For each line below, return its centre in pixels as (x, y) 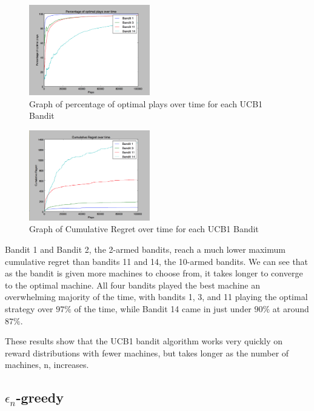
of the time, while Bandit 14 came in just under (163, 309)
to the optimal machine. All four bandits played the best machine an (132, 285)
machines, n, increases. (47, 365)
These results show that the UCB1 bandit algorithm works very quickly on (144, 341)
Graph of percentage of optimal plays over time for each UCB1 (146, 103)
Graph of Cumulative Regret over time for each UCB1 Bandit (144, 229)
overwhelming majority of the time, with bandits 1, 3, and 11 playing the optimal (156, 297)
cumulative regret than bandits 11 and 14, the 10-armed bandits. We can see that (157, 261)
